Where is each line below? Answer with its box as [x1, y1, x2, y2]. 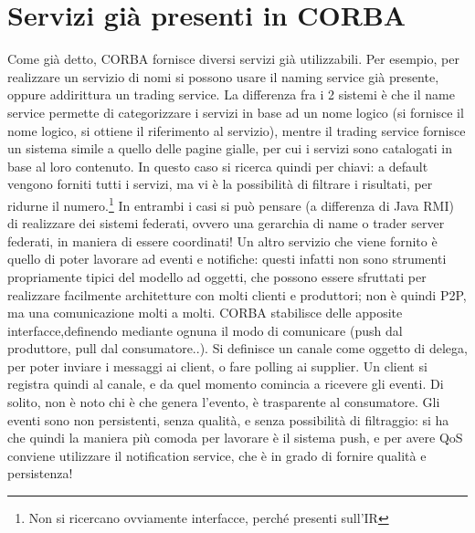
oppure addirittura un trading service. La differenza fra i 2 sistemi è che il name [7, 85, 455, 104]
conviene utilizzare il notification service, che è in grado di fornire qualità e [7, 445, 427, 465]
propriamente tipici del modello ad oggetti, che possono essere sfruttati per [7, 266, 427, 286]
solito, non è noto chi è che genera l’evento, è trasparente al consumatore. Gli [7, 392, 440, 412]
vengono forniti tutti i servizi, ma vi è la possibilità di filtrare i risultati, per [7, 174, 433, 193]
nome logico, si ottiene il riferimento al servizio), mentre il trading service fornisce [7, 120, 466, 140]
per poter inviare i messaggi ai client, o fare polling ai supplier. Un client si [7, 356, 427, 375]
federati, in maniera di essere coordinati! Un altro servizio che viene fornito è [7, 231, 438, 250]
